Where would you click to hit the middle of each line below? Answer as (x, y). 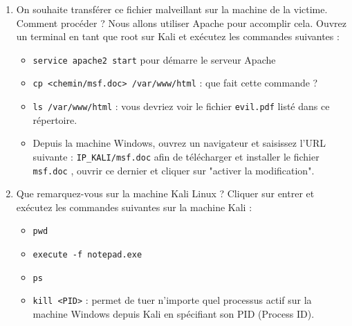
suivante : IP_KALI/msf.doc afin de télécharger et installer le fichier (176, 156)
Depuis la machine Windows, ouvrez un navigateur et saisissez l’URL (179, 143)
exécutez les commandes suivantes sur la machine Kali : (134, 207)
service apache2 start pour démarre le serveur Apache (154, 59)
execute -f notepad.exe (87, 255)
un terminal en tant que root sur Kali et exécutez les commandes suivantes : (178, 36)
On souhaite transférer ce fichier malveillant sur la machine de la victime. (172, 9)
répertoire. (55, 119)
